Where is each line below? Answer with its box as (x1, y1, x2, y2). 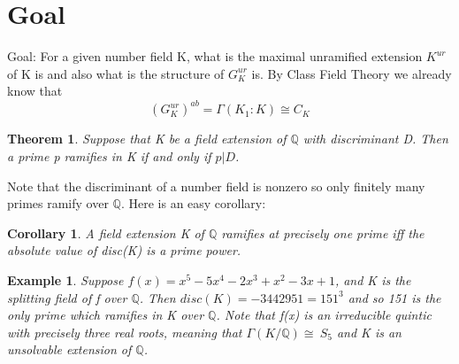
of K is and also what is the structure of (7, 64, 225, 82)
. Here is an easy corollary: (120, 194, 266, 213)
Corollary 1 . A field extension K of (7, 223, 204, 242)
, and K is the (334, 270, 411, 289)
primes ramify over (7, 194, 109, 213)
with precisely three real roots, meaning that (7, 322, 242, 341)
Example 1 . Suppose (7, 270, 124, 289)
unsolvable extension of (7, 340, 132, 359)
